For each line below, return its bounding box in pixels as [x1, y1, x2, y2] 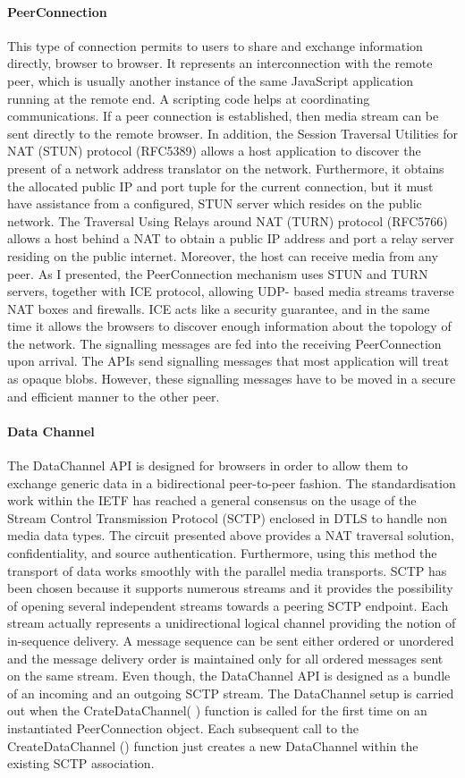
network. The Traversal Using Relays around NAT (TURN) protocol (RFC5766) [7, 211, 448, 230]
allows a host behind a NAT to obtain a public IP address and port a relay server [7, 229, 454, 248]
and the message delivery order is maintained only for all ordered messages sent [7, 648, 444, 667]
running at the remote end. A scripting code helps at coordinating [7, 89, 370, 107]
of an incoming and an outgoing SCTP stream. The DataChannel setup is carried [7, 683, 454, 702]
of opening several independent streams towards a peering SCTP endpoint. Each [7, 596, 449, 614]
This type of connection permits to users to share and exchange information [7, 36, 423, 55]
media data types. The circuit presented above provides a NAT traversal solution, [7, 526, 454, 545]
